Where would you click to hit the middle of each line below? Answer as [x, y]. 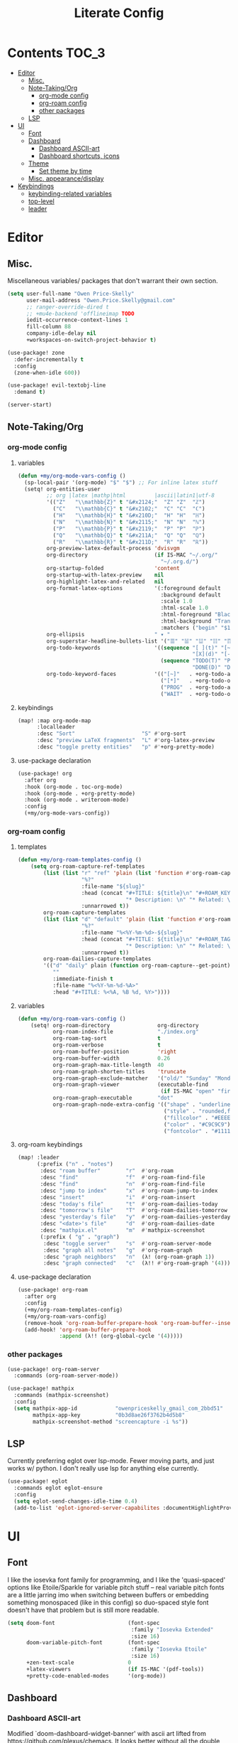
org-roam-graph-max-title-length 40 [108, 1065]
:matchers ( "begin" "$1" [197, 628]
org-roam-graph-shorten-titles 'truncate [119, 1071]
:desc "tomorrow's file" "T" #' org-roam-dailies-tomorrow [134, 1211]
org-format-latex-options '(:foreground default [134, 588]
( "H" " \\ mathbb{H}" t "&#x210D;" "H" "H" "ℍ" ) [129, 515]
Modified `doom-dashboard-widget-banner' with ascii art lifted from [107, 1734]
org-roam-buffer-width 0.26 [112, 1058]
